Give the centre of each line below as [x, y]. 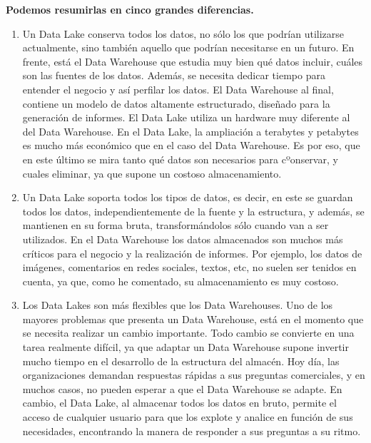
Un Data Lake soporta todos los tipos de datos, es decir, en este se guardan [188, 197]
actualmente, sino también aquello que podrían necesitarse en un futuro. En [188, 47]
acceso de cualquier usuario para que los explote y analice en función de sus [188, 417]
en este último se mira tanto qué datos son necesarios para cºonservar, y [180, 159]
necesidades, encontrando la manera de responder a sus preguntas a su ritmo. [192, 431]
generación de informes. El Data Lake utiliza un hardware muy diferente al [186, 117]
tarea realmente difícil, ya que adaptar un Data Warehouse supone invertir [185, 347]
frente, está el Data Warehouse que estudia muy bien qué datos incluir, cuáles [193, 61]
